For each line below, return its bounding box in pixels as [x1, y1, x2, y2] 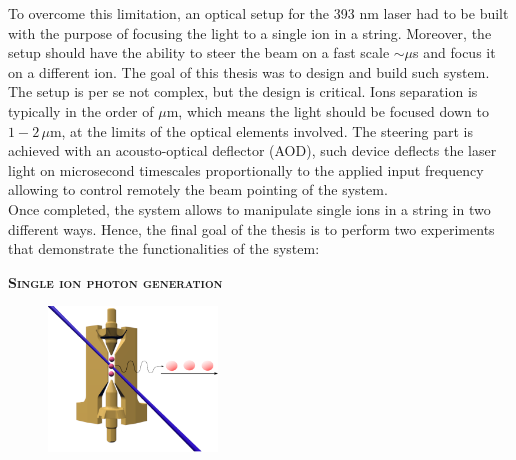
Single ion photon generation [8, 271, 223, 292]
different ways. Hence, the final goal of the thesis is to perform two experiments [8, 218, 495, 239]
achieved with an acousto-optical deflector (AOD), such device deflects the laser [8, 140, 497, 161]
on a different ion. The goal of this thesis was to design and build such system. [8, 61, 490, 82]
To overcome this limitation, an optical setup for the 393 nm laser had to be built [8, 3, 509, 23]
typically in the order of [8, 100, 154, 121]
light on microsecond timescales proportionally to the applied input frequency [8, 159, 484, 180]
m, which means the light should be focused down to [166, 100, 489, 121]
